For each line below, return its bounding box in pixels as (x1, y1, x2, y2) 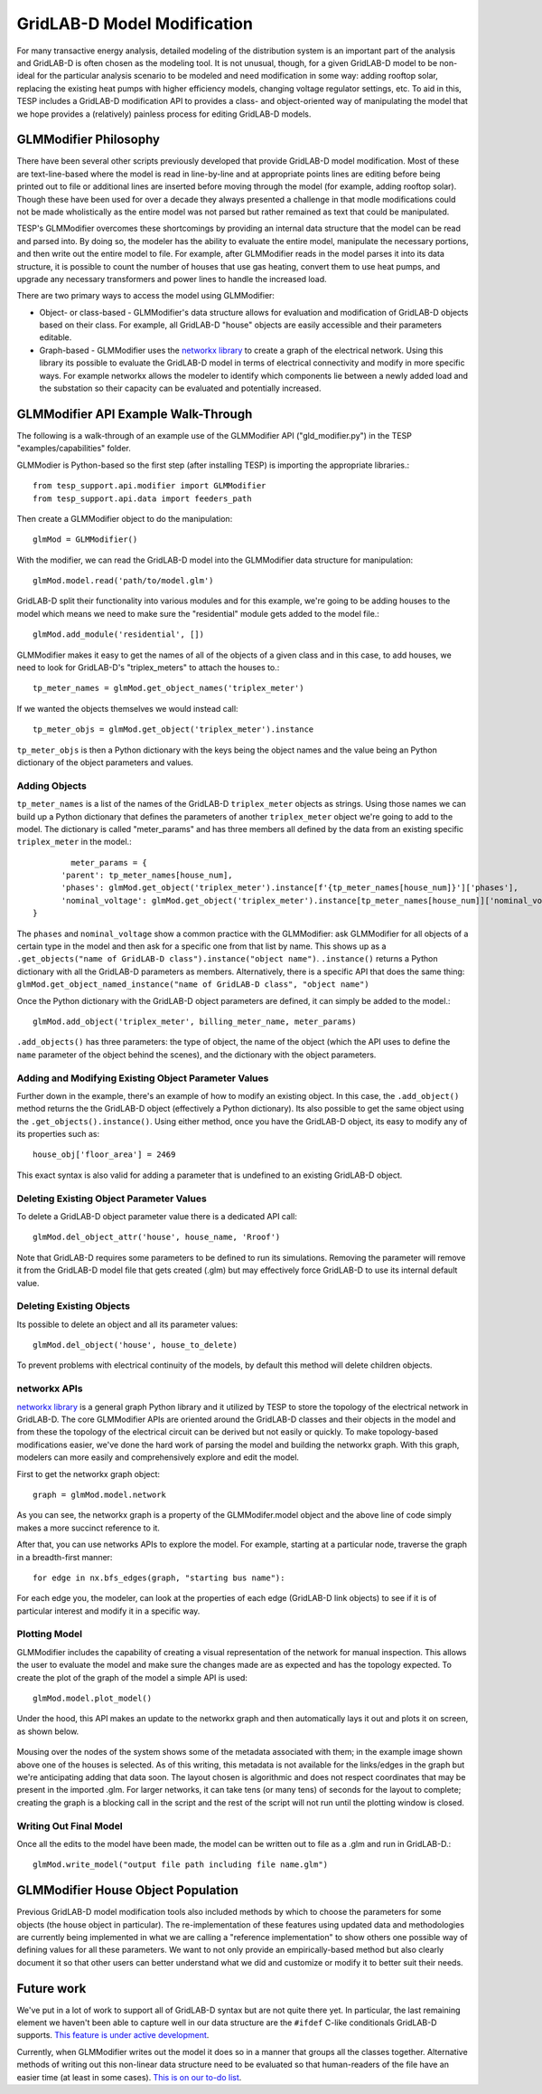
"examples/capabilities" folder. (16, 443, 131, 454)
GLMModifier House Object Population (16, 1882, 239, 1899)
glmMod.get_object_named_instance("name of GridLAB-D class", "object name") (16, 980, 369, 990)
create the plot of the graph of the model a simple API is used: (16, 1672, 248, 1682)
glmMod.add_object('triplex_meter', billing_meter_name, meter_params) (33, 1016, 357, 1027)
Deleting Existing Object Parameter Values (16, 1192, 207, 1205)
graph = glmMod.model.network (33, 1489, 167, 1500)
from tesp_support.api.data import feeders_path (33, 493, 252, 504)
